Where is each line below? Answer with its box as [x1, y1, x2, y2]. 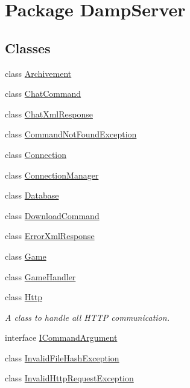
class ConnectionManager [5, 168, 99, 181]
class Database [5, 189, 59, 202]
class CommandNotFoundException [5, 128, 137, 140]
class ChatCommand [5, 87, 81, 100]
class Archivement [5, 67, 72, 79]
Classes [5, 38, 51, 57]
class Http [5, 291, 42, 303]
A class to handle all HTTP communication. [5, 311, 169, 323]
